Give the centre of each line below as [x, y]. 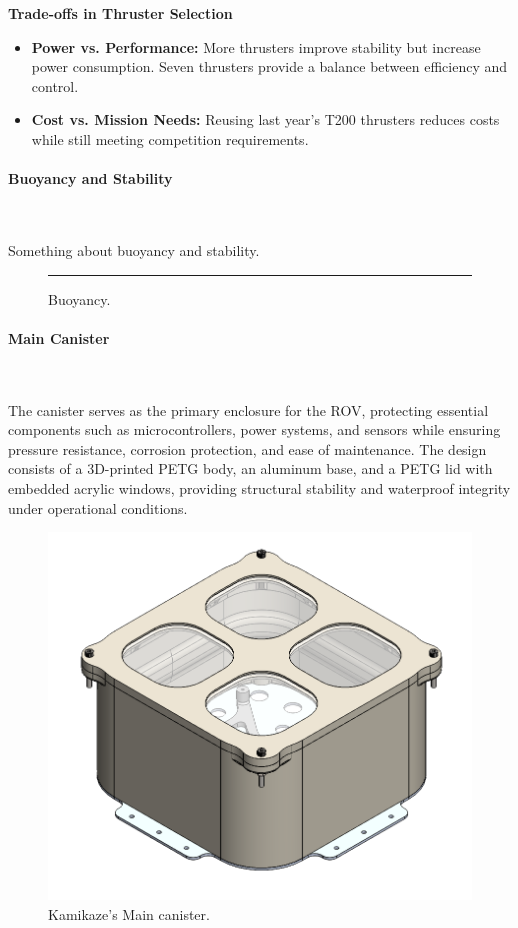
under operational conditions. [98, 507]
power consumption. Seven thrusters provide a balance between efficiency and [269, 66]
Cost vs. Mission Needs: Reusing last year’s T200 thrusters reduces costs [265, 119]
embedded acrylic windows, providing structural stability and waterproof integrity [259, 487]
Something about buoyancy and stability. [134, 249]
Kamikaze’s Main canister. [129, 914]
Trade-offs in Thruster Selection [120, 13]
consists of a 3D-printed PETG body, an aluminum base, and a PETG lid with [250, 468]
